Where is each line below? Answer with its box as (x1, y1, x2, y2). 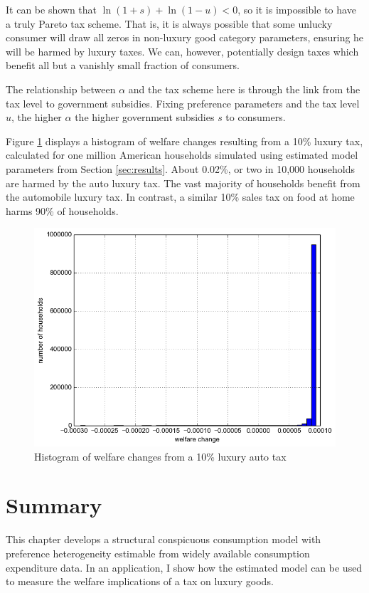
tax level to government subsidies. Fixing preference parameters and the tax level (6, 95, 360, 110)
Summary (6, 490, 102, 520)
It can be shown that (6, 2, 97, 16)
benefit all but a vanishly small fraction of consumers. (6, 58, 240, 73)
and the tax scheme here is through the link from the (128, 81, 360, 96)
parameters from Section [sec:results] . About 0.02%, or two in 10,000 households (6, 161, 355, 176)
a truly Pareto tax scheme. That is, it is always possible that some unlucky (6, 16, 333, 31)
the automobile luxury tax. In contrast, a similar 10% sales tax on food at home (6, 189, 355, 204)
